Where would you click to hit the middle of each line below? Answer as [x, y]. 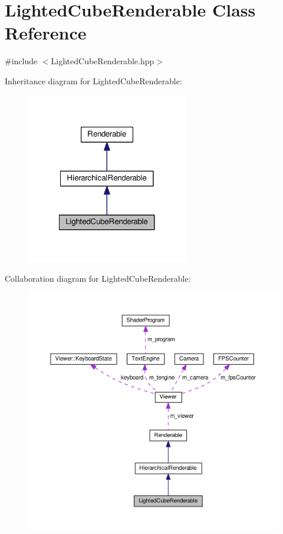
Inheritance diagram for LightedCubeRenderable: [93, 80]
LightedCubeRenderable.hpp [103, 61]
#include [21, 61]
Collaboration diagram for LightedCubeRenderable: [98, 278]
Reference [46, 33]
